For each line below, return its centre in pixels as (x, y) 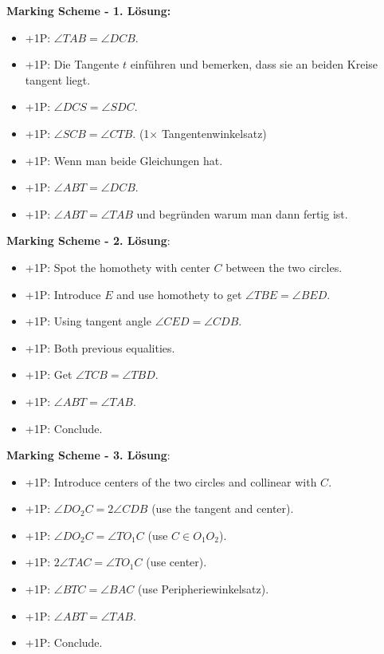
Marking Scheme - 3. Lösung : (88, 455)
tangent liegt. (58, 79)
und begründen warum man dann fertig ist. (242, 213)
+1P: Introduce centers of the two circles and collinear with (171, 481)
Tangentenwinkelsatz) (214, 133)
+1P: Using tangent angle (88, 321)
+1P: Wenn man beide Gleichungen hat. (124, 160)
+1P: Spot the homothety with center (118, 267)
